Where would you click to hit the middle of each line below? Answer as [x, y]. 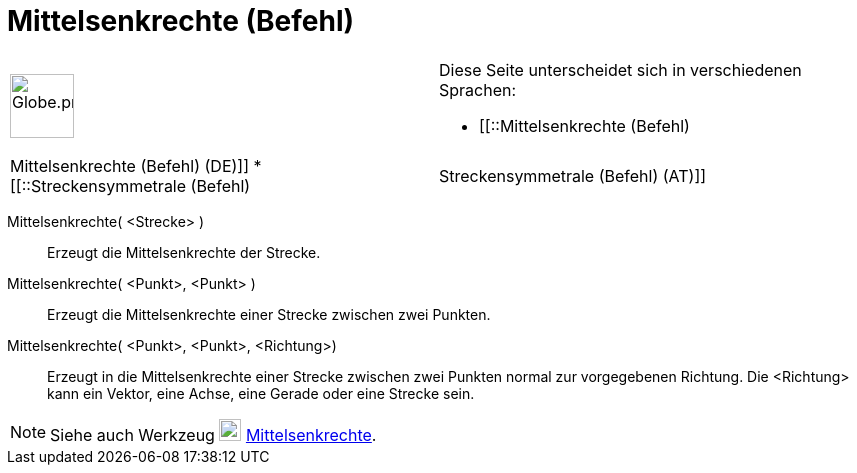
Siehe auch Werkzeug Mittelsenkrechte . [213, 434]
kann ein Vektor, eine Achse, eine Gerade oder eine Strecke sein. [261, 393]
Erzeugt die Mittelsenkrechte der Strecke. [184, 252]
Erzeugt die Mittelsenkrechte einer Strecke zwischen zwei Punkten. [269, 314]
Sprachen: [478, 89]
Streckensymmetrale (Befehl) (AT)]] [573, 175]
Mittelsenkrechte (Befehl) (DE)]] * [136, 165]
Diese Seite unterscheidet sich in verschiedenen [620, 69]
